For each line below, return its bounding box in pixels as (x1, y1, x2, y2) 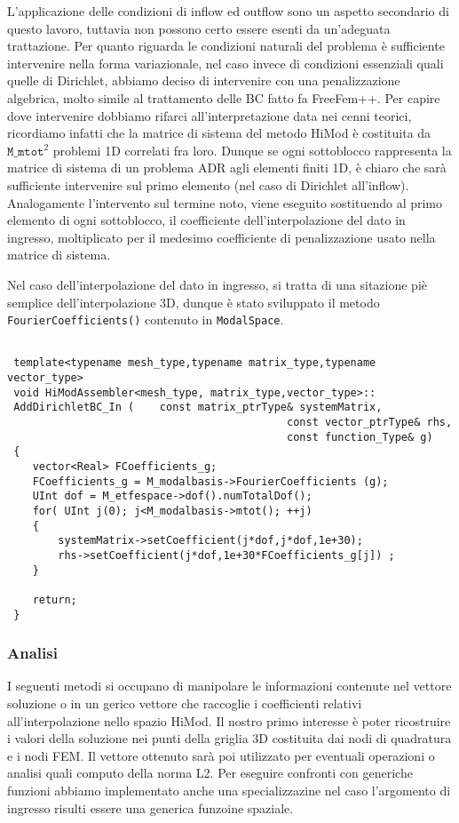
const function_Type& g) (287, 430, 433, 443)
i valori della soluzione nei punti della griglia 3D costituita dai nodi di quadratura (7, 729, 452, 747)
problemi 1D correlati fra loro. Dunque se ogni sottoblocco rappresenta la (52, 140, 452, 159)
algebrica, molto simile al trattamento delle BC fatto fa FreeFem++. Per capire (7, 88, 440, 107)
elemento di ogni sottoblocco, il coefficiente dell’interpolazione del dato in (7, 211, 406, 229)
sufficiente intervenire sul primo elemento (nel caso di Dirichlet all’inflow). (7, 175, 409, 194)
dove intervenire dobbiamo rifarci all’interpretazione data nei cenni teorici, (7, 106, 412, 124)
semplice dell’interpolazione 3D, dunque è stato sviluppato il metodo (7, 292, 380, 311)
